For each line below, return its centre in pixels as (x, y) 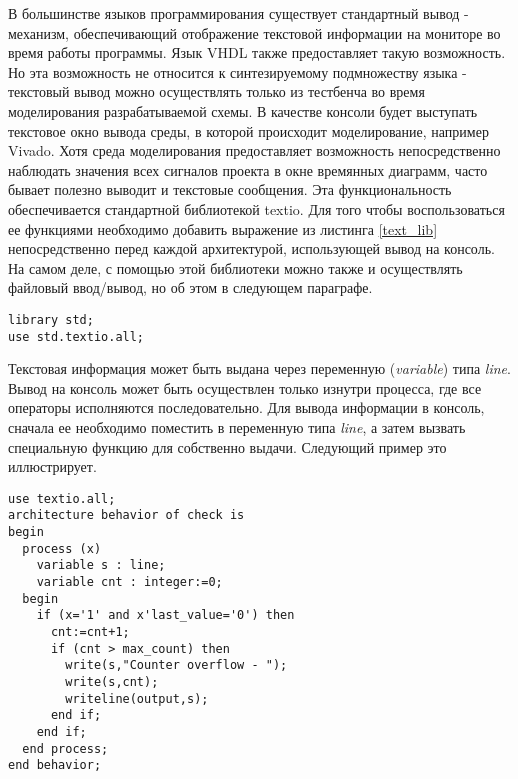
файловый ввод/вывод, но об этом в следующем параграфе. (190, 287)
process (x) (62, 548)
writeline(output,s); (137, 698)
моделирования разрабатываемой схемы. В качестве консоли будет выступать (243, 110)
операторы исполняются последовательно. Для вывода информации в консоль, (246, 407)
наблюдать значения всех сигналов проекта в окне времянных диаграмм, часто (248, 169)
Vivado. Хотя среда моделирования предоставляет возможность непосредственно (254, 150)
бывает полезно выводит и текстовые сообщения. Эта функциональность (230, 189)
